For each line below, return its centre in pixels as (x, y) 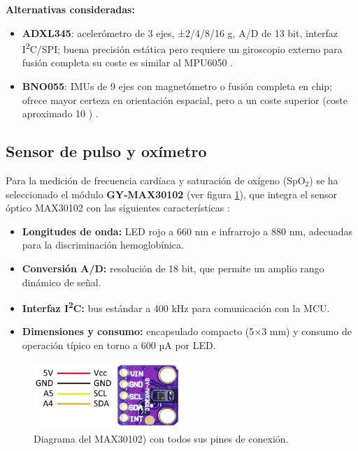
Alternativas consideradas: (70, 9)
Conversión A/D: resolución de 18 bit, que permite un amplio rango (173, 268)
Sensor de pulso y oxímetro (106, 151)
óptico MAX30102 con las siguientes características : (118, 208)
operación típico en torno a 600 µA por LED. (119, 345)
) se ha (324, 180)
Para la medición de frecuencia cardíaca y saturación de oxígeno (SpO (156, 180)
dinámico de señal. (62, 282)
